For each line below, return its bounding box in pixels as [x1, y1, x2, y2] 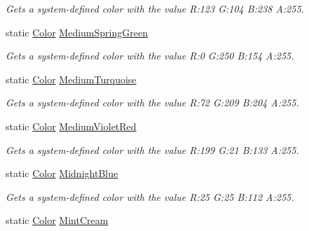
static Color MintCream [6, 213, 109, 227]
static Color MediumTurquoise [6, 71, 137, 86]
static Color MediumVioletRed [6, 118, 137, 133]
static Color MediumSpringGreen [6, 24, 148, 39]
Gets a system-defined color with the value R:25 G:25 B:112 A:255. [6, 189, 294, 204]
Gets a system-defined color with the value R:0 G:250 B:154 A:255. [6, 48, 294, 63]
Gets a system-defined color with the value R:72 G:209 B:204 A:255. [6, 95, 299, 110]
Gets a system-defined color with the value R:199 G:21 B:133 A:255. [6, 142, 299, 157]
